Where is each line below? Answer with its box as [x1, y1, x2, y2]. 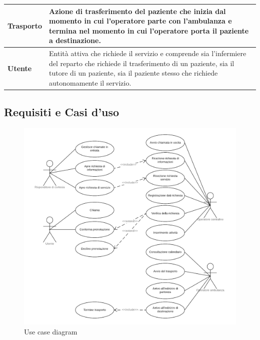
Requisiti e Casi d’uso [4, 104, 119, 120]
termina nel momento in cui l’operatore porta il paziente [49, 25, 249, 36]
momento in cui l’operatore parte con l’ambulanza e [49, 16, 232, 26]
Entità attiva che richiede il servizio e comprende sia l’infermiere [49, 48, 246, 59]
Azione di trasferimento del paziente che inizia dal [49, 6, 226, 16]
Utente [7, 63, 32, 73]
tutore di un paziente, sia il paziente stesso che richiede [49, 68, 218, 78]
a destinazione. [49, 35, 101, 46]
